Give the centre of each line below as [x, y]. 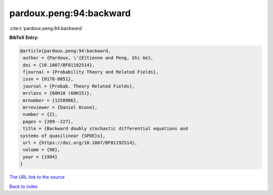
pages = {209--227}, [48, 121]
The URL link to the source [37, 177]
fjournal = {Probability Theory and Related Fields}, [91, 72]
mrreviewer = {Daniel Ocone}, [60, 108]
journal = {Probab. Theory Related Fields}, [79, 86]
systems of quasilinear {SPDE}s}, [63, 136]
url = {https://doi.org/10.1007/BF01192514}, [80, 143]
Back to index [24, 186]
